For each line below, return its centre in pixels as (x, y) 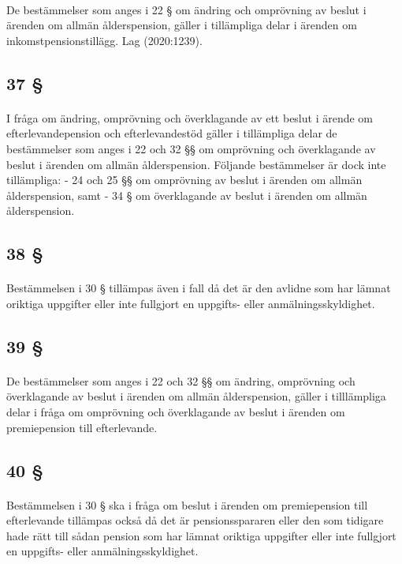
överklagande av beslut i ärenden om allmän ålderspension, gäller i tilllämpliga (196, 396)
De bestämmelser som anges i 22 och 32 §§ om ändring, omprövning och (181, 380)
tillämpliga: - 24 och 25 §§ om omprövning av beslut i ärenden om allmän (184, 180)
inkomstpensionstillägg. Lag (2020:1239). (104, 40)
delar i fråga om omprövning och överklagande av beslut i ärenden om (176, 412)
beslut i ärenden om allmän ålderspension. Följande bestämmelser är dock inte (196, 164)
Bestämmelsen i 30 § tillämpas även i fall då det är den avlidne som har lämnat (199, 288)
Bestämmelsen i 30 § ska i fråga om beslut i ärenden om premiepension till (187, 504)
